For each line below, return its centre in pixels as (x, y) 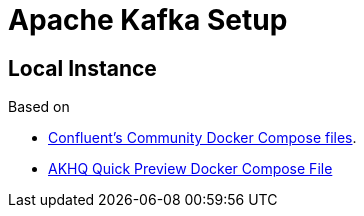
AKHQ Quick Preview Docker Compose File (190, 169)
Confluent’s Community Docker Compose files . (202, 138)
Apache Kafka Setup (148, 20)
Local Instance (82, 68)
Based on (39, 107)
